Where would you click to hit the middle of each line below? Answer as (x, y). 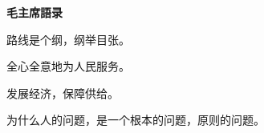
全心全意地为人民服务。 (68, 66)
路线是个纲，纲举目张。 (68, 39)
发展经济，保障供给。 (63, 93)
